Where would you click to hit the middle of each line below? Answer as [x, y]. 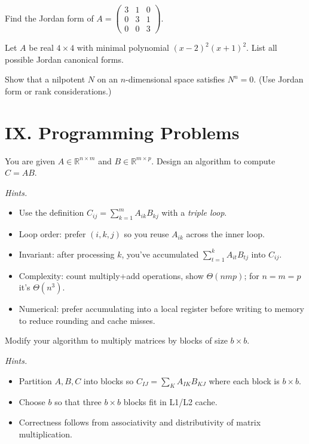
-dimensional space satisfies [175, 79]
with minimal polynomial [123, 48]
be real [41, 48]
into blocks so [108, 380]
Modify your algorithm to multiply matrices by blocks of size [116, 340]
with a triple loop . [194, 212]
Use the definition [51, 212]
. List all [262, 48]
